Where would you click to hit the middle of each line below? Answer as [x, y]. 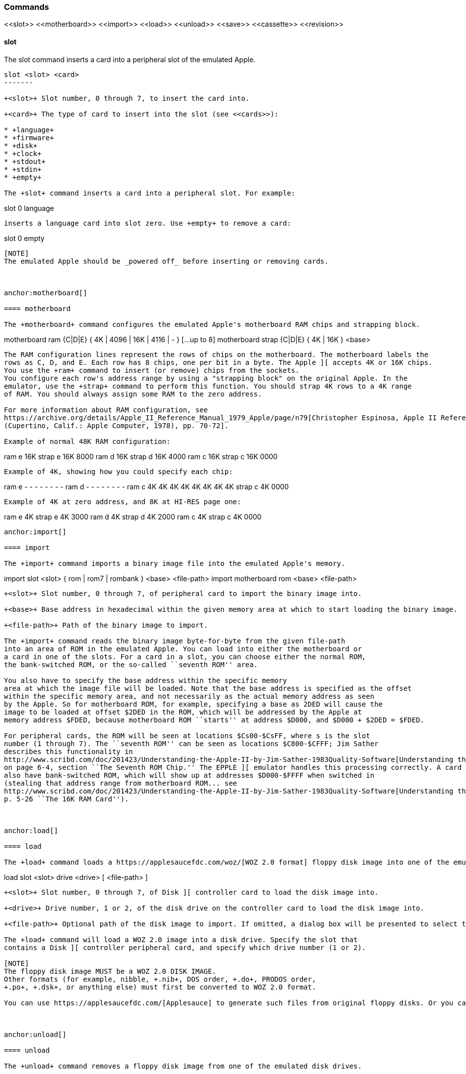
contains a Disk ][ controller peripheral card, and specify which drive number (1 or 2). [185, 947]
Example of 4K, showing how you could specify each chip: [118, 471]
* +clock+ [23, 153]
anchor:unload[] [35, 1034]
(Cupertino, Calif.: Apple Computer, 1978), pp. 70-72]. [116, 425]
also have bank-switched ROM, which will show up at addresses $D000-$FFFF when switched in [189, 775]
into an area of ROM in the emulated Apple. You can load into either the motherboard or [183, 649]
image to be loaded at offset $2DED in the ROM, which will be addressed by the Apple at [183, 712]
